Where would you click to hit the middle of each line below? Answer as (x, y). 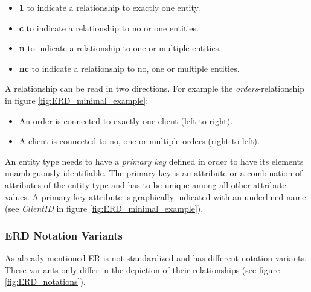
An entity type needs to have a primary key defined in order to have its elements (154, 161)
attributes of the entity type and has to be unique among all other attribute (146, 184)
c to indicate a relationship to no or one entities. (109, 27)
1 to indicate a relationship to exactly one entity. (110, 7)
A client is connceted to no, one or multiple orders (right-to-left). (139, 141)
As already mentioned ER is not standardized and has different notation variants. (156, 257)
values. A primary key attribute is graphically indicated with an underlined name (155, 196)
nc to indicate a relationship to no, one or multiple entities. (129, 68)
